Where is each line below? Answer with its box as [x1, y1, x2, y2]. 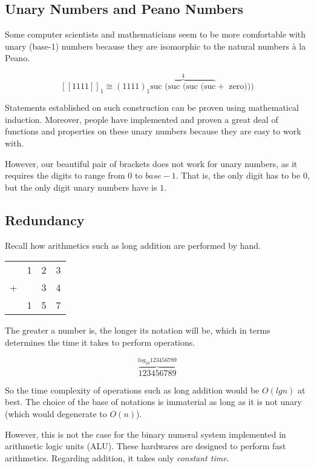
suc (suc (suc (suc [150, 82, 216, 91]
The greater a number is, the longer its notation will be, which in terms [5, 324, 270, 337]
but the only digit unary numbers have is [5, 180, 157, 193]
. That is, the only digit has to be [175, 169, 301, 182]
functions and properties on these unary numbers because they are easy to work [5, 125, 301, 137]
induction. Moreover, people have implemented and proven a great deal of [5, 113, 278, 125]
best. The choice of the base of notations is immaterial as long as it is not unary [5, 395, 302, 408]
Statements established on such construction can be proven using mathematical [5, 101, 299, 114]
